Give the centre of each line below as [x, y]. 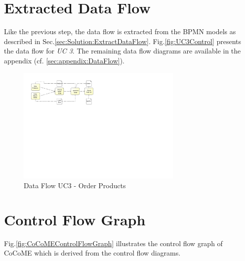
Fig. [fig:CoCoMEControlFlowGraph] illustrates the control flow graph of [113, 243]
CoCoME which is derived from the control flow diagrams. [92, 253]
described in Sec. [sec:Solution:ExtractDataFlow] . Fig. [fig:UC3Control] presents [123, 41]
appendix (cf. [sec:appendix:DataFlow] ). [64, 60]
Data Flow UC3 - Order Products [75, 185]
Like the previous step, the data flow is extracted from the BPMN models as [120, 31]
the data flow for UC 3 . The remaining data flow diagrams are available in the [122, 51]
